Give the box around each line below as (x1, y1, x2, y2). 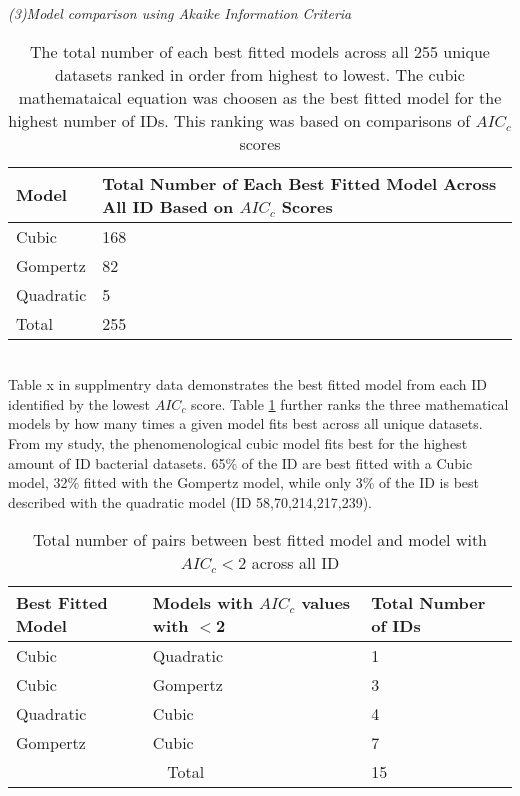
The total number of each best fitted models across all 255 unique (30, 39, 490, 63)
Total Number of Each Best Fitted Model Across (102, 171, 497, 195)
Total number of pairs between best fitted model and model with (32, 528, 488, 552)
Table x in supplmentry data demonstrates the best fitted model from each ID (8, 374, 487, 395)
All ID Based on (102, 194, 234, 218)
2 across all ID (238, 551, 340, 575)
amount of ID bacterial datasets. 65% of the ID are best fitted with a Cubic (8, 452, 473, 473)
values (301, 591, 351, 615)
